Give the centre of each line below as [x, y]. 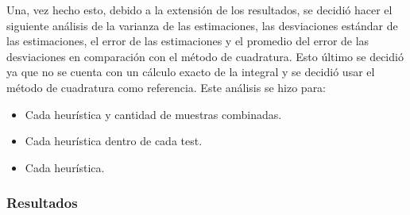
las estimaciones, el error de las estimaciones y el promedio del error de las [188, 41]
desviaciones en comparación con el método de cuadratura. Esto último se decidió [205, 56]
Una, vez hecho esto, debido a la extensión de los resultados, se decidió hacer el [199, 10]
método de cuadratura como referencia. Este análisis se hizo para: [166, 87]
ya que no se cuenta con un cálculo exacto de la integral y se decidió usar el [191, 72]
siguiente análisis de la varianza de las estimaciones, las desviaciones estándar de [202, 25]
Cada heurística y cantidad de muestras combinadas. [153, 114]
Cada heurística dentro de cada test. [114, 141]
